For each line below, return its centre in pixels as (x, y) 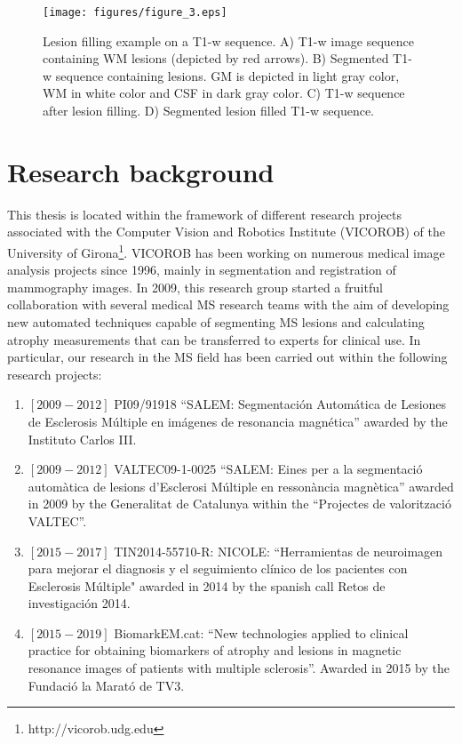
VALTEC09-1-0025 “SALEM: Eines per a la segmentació (268, 469)
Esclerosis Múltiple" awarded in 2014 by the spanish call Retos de (207, 585)
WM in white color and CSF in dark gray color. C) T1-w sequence (224, 93)
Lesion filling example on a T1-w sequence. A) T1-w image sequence (229, 40)
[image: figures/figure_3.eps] (135, 12)
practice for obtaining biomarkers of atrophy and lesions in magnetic (215, 650)
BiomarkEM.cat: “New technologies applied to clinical (261, 632)
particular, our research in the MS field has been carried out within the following (227, 357)
